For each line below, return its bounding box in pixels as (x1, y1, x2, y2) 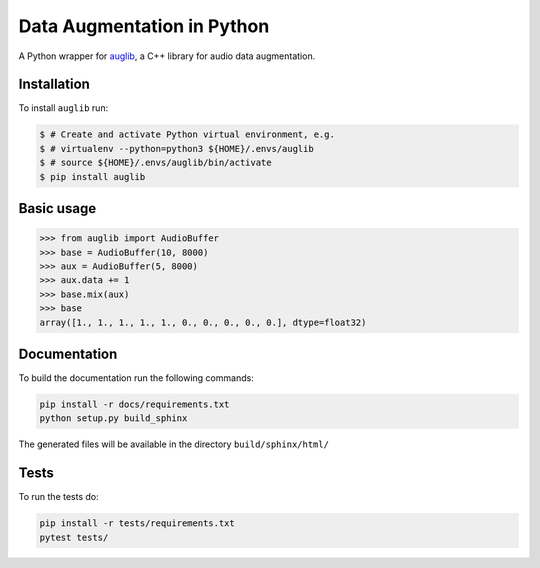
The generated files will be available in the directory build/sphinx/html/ (18, 438, 330, 450)
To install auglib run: (18, 102, 109, 114)
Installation (18, 76, 90, 93)
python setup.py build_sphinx (39, 413, 188, 424)
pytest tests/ (39, 531, 109, 543)
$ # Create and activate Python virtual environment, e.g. (39, 129, 335, 140)
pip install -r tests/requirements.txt (39, 518, 235, 529)
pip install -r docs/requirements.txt (39, 399, 230, 410)
